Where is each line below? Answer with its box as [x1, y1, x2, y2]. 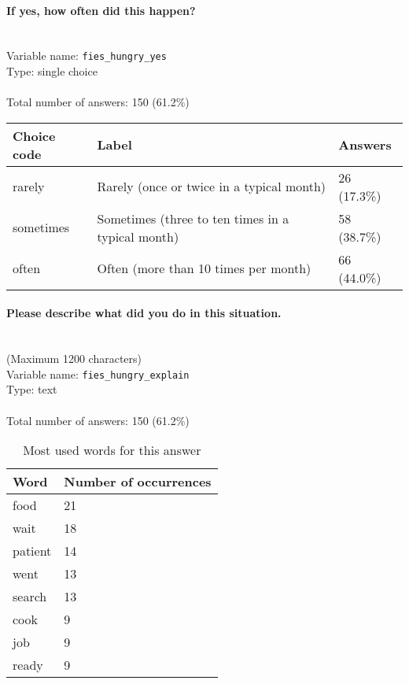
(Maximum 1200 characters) [6, 350, 142, 367]
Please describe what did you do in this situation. [6, 305, 282, 321]
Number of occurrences [64, 472, 212, 491]
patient [13, 542, 52, 560]
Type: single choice [6, 63, 98, 79]
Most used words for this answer [23, 441, 201, 460]
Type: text [6, 381, 57, 397]
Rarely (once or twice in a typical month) [97, 177, 326, 196]
